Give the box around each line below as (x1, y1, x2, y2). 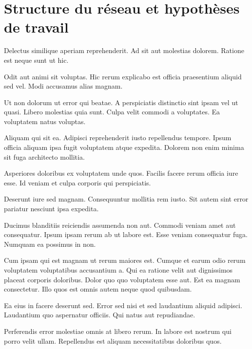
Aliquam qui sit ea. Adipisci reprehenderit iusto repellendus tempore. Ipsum (4, 132, 232, 143)
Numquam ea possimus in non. (4, 239, 96, 249)
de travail (4, 17, 69, 37)
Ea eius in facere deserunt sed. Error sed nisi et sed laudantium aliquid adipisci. (4, 300, 242, 310)
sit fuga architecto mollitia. (4, 151, 85, 162)
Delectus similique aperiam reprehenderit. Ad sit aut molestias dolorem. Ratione (4, 45, 244, 55)
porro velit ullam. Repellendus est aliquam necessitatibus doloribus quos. (4, 335, 222, 346)
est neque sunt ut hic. (4, 55, 69, 65)
